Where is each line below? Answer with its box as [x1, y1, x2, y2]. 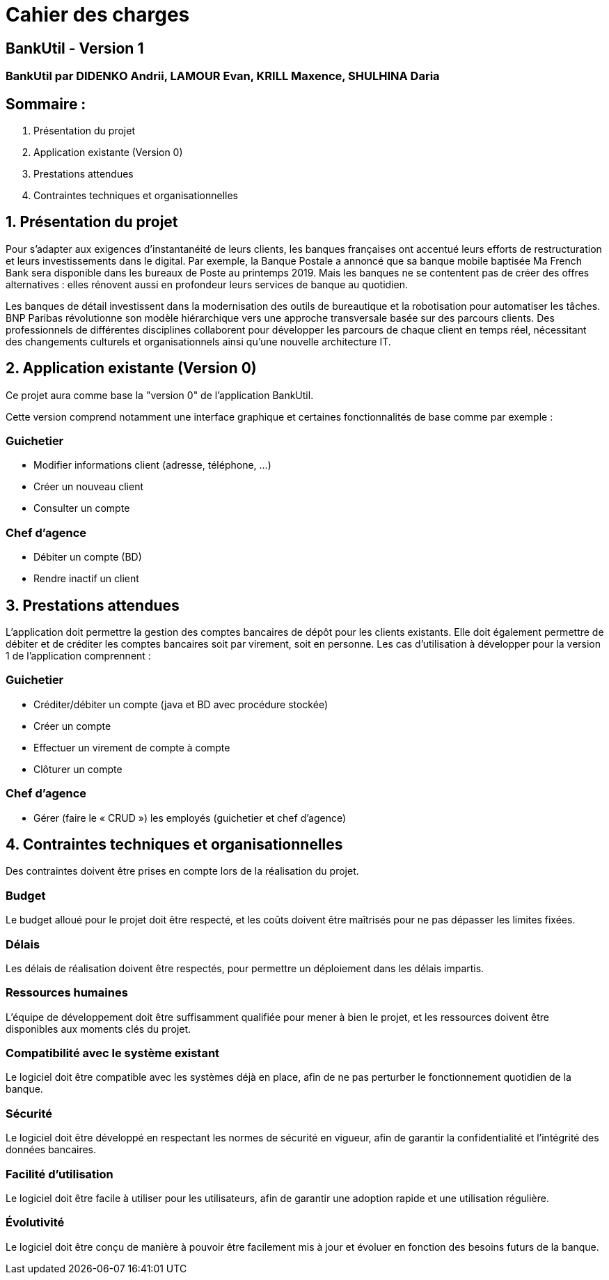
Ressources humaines [6, 985, 128, 1000]
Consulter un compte [33, 502, 130, 515]
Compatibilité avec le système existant [6, 1046, 220, 1061]
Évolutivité [6, 1215, 65, 1230]
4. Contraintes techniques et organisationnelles [6, 835, 343, 853]
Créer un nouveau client [33, 481, 143, 493]
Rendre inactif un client [33, 572, 139, 585]
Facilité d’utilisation [6, 1166, 113, 1181]
